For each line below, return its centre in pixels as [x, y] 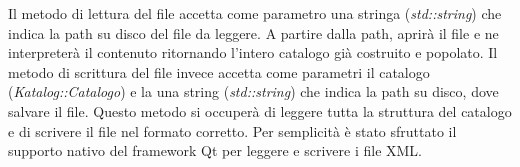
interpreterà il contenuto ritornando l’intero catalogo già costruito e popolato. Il [253, 52]
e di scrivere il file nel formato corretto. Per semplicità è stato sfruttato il [232, 130]
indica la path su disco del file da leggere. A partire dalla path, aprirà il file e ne [253, 32]
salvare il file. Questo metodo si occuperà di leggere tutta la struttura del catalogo [260, 110]
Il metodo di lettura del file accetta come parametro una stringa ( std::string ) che [255, 13]
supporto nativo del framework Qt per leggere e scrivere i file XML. [215, 150]
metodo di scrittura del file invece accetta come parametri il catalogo [219, 71]
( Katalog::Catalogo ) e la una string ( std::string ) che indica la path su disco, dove [253, 91]
